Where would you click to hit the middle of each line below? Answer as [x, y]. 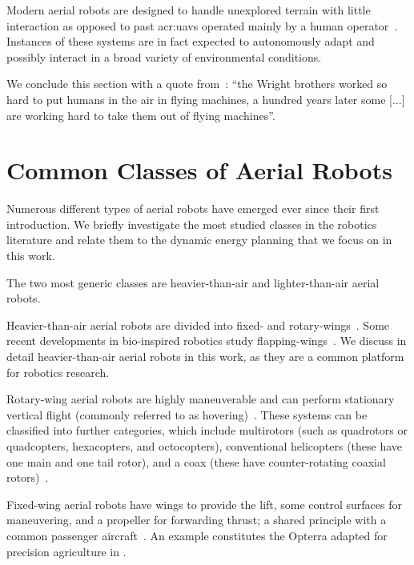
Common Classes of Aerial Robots [199, 170]
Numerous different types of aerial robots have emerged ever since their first [193, 208]
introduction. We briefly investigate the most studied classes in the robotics [192, 224]
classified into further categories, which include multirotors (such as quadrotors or [207, 430]
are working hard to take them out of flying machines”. [141, 115]
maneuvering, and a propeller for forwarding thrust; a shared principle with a [197, 520]
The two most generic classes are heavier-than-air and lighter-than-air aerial [193, 282]
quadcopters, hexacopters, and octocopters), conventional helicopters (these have [205, 446]
